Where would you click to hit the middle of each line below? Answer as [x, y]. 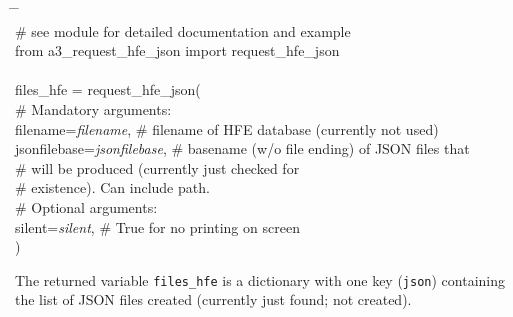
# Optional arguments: [86, 206]
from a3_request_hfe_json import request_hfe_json [177, 50]
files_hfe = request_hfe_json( [108, 89]
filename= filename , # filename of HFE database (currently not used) [227, 128]
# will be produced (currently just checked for [157, 167]
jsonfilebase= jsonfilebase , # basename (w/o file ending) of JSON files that [242, 148]
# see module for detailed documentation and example [183, 30]
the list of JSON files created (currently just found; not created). [213, 299]
